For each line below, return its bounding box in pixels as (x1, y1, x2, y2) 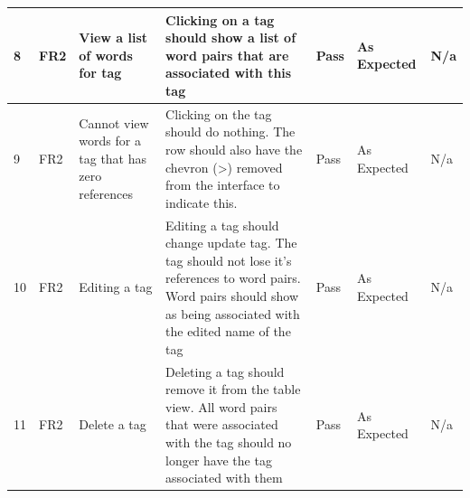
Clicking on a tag (165, 10, 275, 29)
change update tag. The (165, 233, 297, 252)
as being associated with (165, 304, 300, 323)
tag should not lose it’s (165, 250, 292, 269)
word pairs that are (165, 45, 289, 64)
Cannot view (79, 113, 149, 132)
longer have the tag (165, 450, 272, 469)
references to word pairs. (165, 268, 301, 287)
